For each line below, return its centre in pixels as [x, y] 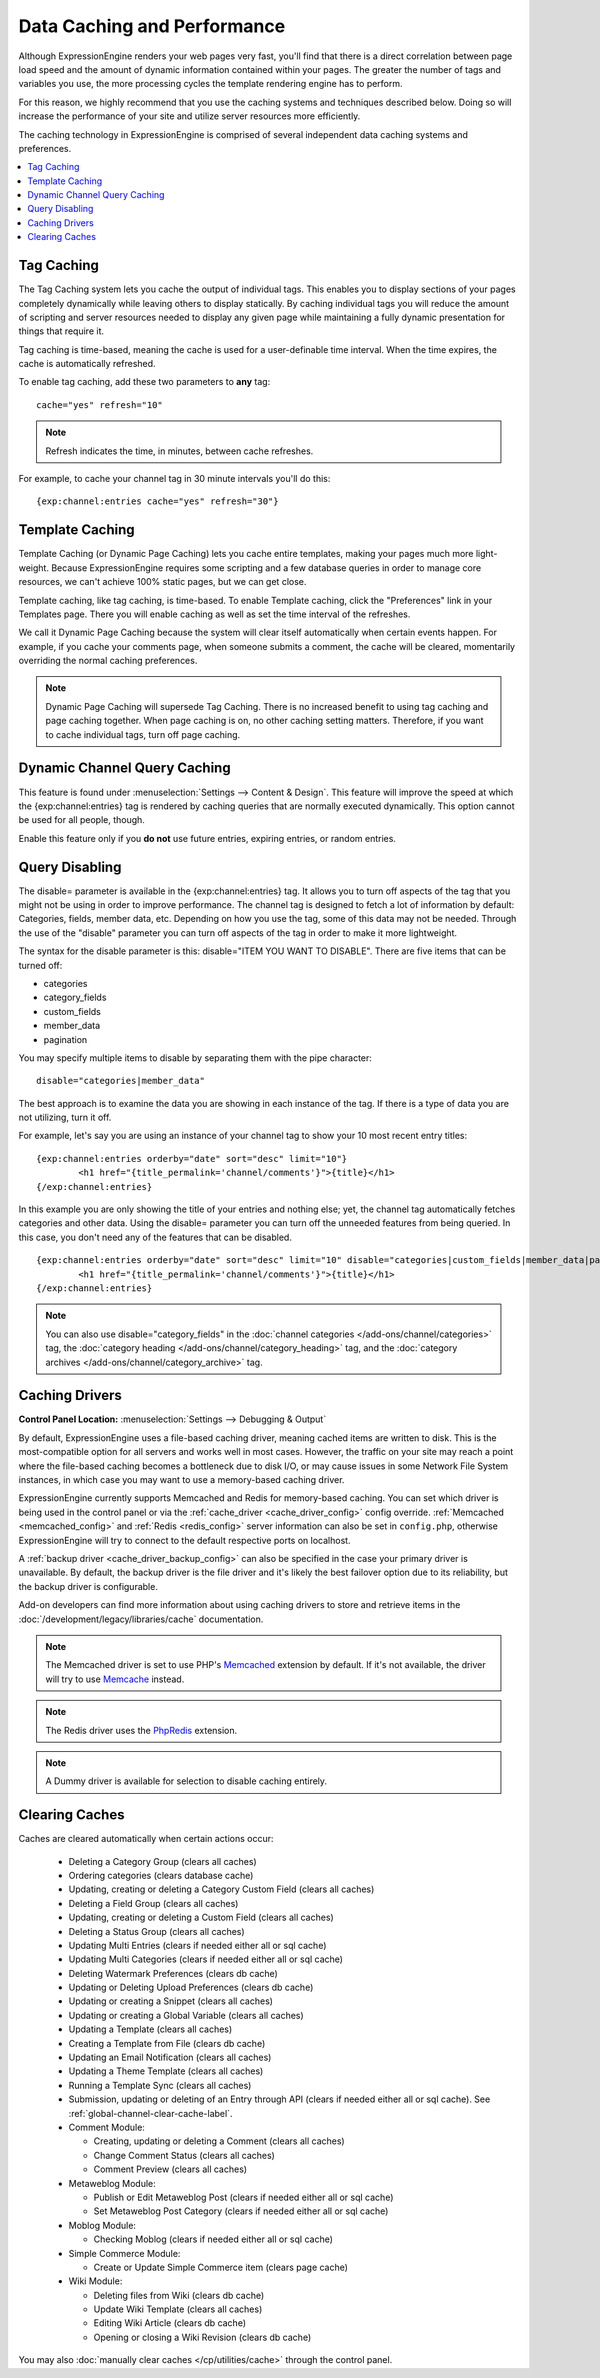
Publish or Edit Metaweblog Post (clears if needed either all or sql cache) [243, 2197]
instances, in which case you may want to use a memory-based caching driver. [181, 1480]
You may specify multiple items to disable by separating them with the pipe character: [195, 1057]
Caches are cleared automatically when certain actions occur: [146, 1839]
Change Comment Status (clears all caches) [184, 2155]
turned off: [40, 965]
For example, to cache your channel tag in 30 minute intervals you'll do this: [174, 479]
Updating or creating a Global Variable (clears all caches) [186, 2015]
